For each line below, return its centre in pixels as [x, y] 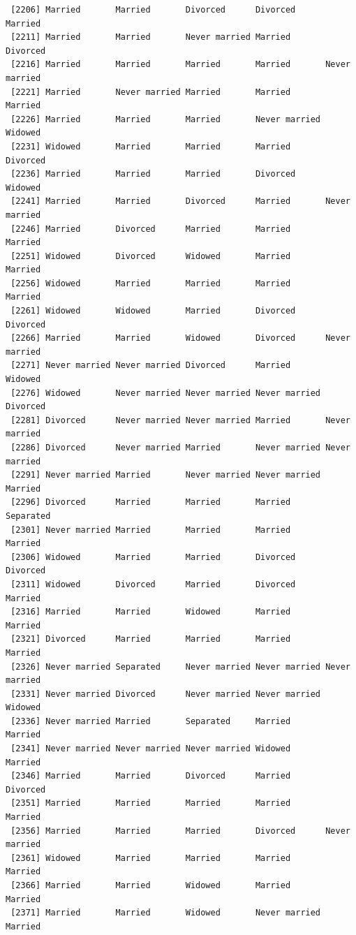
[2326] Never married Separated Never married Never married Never [180, 667]
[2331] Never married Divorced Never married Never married [166, 694]
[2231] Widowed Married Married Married [151, 146]
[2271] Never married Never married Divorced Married [151, 366]
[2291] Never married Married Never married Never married [166, 475]
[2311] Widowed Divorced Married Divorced [153, 584]
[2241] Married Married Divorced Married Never [180, 201]
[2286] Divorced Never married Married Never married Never [180, 448]
